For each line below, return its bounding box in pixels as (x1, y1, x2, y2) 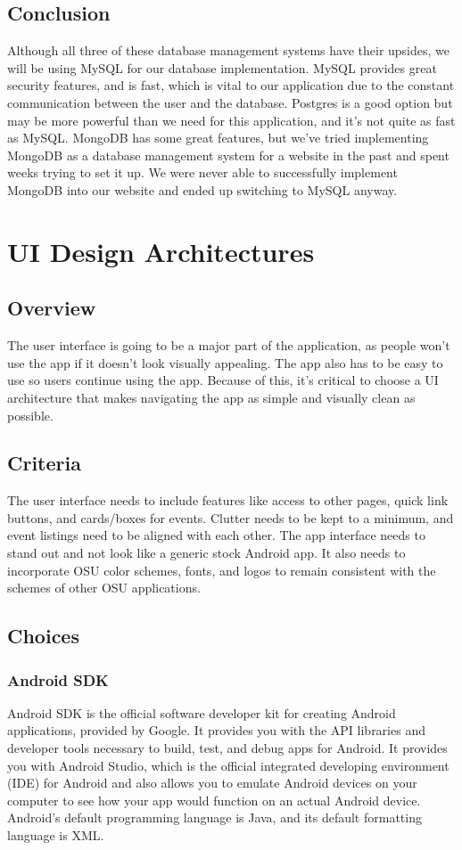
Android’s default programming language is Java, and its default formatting (7, 808, 422, 827)
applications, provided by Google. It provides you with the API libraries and (7, 721, 425, 740)
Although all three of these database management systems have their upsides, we (7, 41, 450, 60)
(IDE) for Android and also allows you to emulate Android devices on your (7, 773, 417, 792)
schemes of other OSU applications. (7, 578, 201, 597)
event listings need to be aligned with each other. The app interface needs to (7, 526, 425, 544)
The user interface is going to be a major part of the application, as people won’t (7, 336, 450, 355)
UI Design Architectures (7, 233, 315, 269)
